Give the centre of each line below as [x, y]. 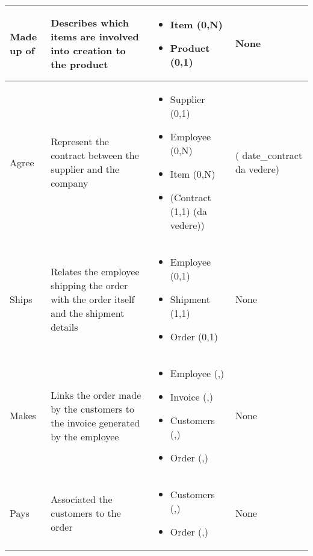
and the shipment [88, 313]
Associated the [82, 499]
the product [79, 64]
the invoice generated [95, 422]
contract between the [95, 155]
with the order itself [93, 299]
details [64, 327]
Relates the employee [95, 271]
